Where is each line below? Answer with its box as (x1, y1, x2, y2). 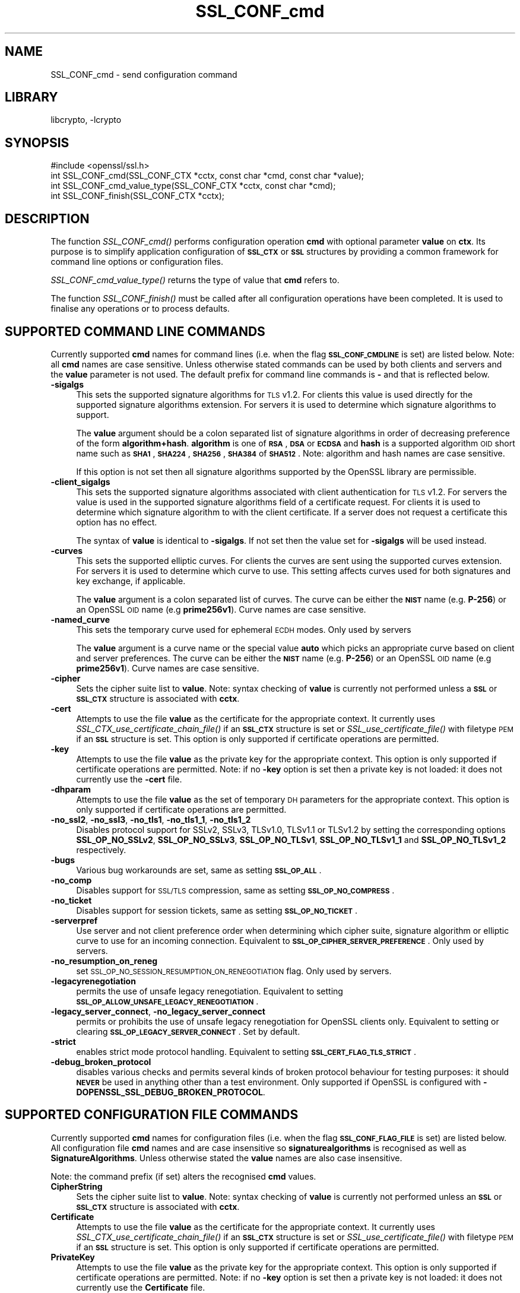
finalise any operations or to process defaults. (50, 303, 230, 314)
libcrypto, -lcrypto (50, 115, 122, 125)
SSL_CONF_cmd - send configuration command (50, 69, 237, 80)
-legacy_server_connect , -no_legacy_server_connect (50, 1006, 265, 1016)
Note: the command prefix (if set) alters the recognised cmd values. (50, 1171, 316, 1181)
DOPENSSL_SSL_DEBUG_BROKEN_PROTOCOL (76, 1086, 263, 1097)
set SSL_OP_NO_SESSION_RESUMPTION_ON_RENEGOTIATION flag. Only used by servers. (76, 965, 392, 976)
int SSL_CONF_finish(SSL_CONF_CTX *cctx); (50, 191, 225, 201)
